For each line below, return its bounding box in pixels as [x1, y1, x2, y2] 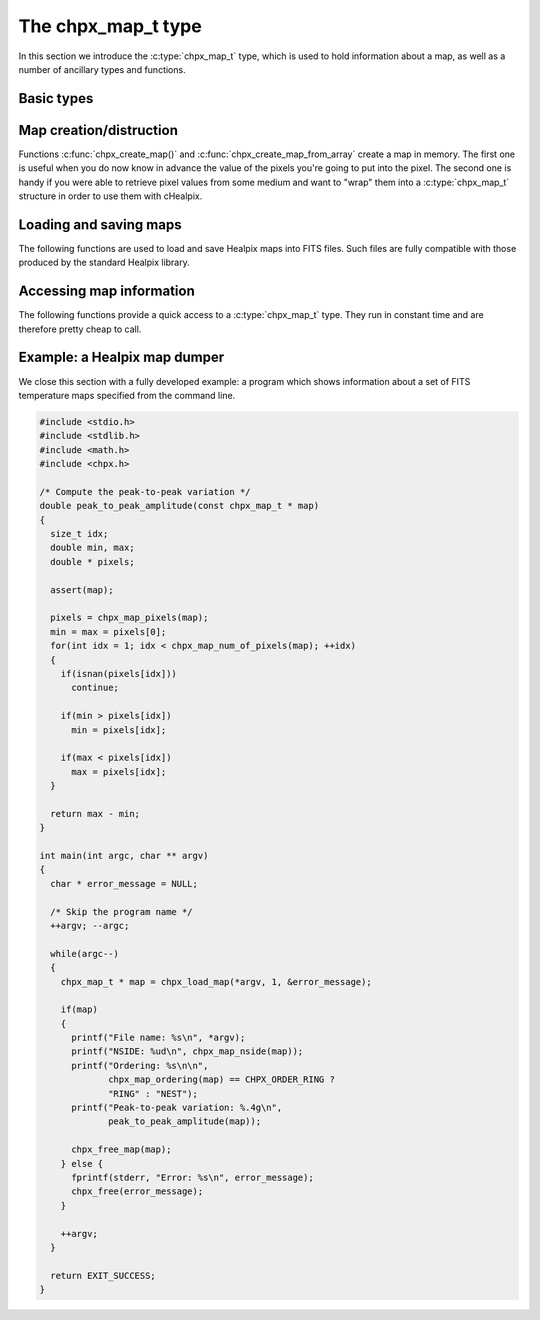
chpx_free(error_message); [71, 1186, 204, 1197]
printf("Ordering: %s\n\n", [71, 1060, 209, 1071]
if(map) [60, 1004, 99, 1015]
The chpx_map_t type [18, 15, 202, 37]
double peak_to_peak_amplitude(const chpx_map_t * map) [39, 500, 320, 512]
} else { [60, 1158, 104, 1169]
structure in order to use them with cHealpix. [18, 190, 203, 202]
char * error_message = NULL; [50, 878, 199, 889]
